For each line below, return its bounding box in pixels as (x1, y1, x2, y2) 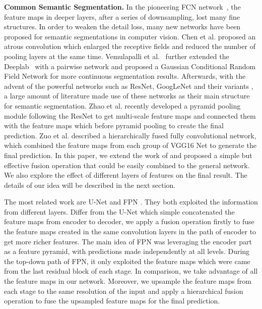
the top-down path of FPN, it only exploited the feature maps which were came (4, 255, 250, 266)
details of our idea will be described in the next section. (4, 179, 176, 190)
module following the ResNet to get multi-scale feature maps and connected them (4, 110, 256, 121)
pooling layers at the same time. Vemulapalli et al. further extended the (4, 50, 229, 61)
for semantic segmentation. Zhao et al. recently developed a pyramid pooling (4, 100, 241, 111)
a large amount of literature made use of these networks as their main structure (4, 90, 250, 101)
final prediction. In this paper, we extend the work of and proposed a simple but (4, 149, 252, 160)
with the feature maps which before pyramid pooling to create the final (4, 120, 224, 131)
